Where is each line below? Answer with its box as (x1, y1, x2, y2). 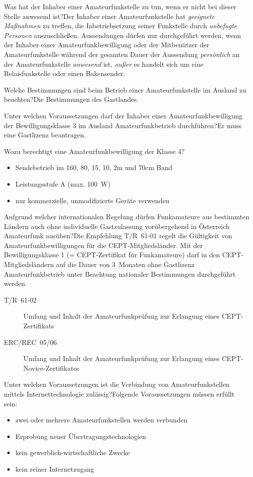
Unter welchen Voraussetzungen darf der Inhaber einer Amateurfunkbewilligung (4, 110, 243, 120)
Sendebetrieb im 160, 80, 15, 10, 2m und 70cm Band (15, 162, 173, 172)
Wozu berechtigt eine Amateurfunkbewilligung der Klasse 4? (4, 146, 185, 156)
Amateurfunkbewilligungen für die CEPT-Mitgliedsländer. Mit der (4, 240, 203, 250)
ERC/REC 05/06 (4, 337, 57, 347)
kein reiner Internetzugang (15, 463, 94, 474)
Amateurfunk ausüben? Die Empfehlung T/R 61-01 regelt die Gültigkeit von (4, 230, 232, 241)
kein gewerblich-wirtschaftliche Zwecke (15, 447, 130, 458)
